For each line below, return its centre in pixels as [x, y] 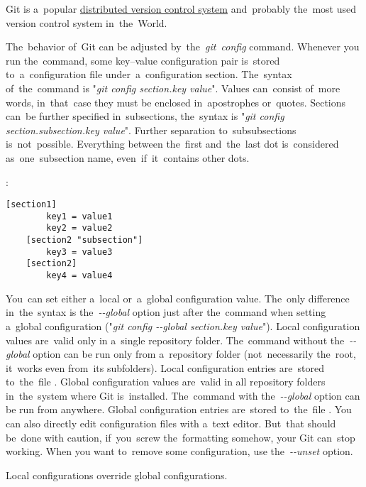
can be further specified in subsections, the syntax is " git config [145, 116]
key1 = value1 [79, 216]
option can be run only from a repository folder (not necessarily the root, [194, 354]
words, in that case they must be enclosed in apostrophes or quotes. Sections [176, 102]
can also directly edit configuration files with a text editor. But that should [171, 423]
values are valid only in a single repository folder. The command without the [175, 340]
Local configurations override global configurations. [117, 475]
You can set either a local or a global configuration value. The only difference [178, 298]
